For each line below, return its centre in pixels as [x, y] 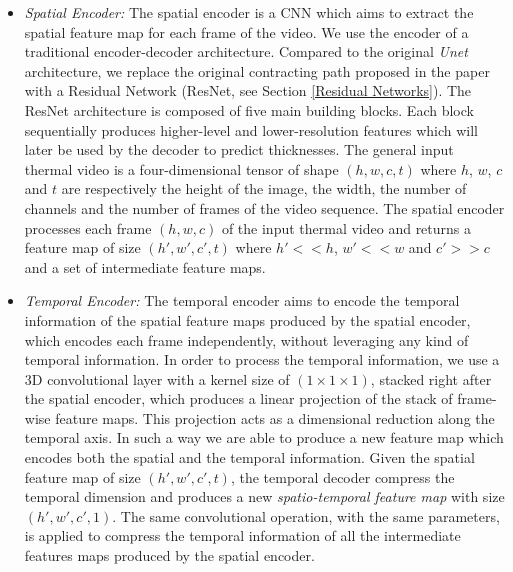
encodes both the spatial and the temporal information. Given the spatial [249, 457]
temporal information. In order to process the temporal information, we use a [262, 359]
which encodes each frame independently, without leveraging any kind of [246, 339]
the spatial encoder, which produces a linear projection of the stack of [238, 398]
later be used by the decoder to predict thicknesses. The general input [239, 149]
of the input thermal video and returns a [346, 227]
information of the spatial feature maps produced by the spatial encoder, [247, 319]
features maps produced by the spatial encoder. [169, 555]
